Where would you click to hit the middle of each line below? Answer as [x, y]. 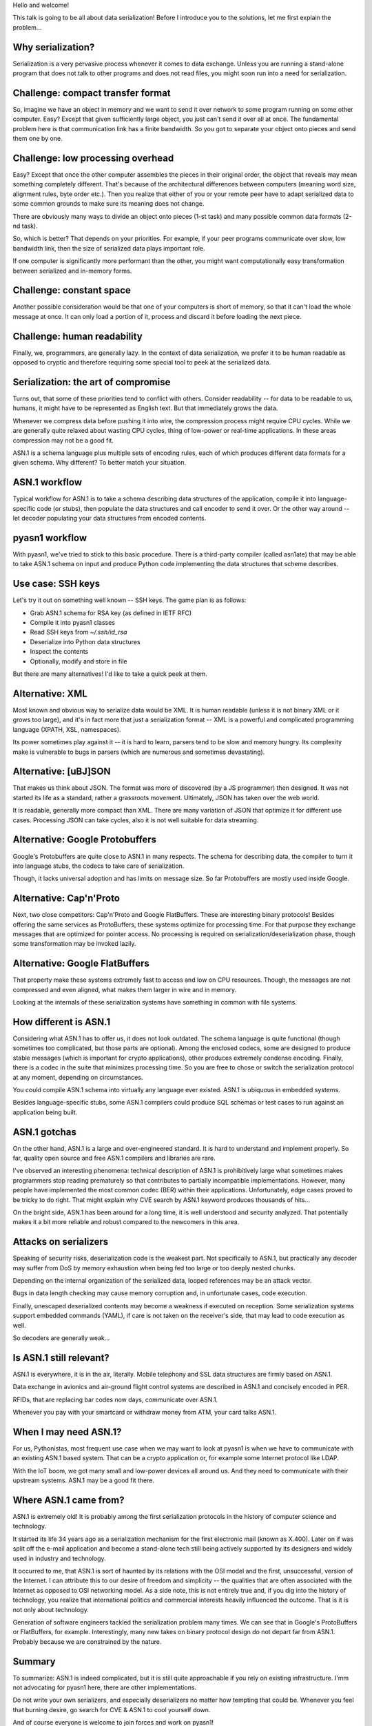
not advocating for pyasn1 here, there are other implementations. [104, 1687]
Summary [34, 1661]
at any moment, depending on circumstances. [78, 1077]
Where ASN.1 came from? [69, 1500]
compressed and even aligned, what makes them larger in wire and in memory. [125, 989]
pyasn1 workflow [50, 537]
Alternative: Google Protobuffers [85, 840]
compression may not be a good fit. [63, 440]
